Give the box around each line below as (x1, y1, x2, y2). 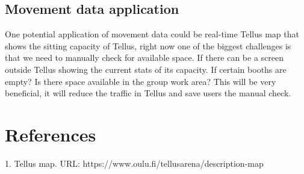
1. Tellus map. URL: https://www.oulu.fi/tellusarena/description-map (5, 157, 264, 169)
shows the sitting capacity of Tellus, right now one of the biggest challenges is (5, 39, 291, 52)
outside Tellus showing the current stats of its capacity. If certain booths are (5, 63, 287, 75)
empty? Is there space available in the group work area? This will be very (5, 75, 276, 87)
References (5, 122, 96, 146)
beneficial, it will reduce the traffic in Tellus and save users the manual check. (5, 87, 291, 99)
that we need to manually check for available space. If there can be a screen (5, 51, 284, 64)
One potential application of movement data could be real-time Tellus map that (5, 28, 299, 40)
